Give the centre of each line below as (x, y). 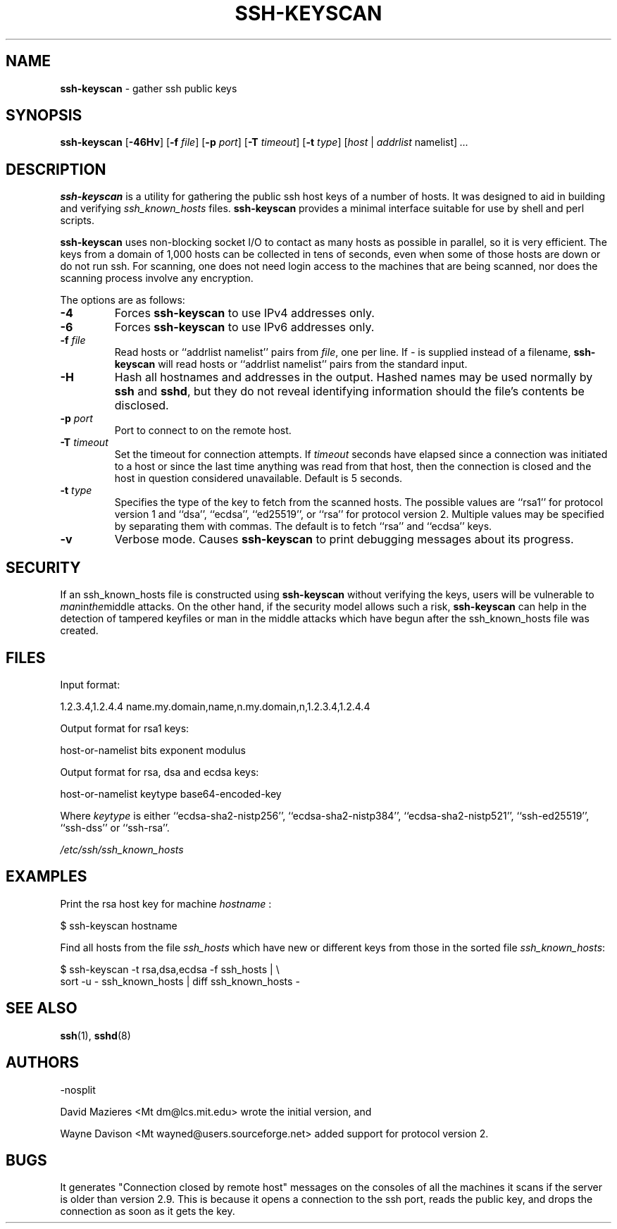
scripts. (77, 221)
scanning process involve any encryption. (157, 278)
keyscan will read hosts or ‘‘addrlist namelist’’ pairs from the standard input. (291, 364)
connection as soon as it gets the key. (148, 1211)
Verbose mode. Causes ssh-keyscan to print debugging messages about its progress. (344, 539)
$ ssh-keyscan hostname (119, 925)
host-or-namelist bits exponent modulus (153, 750)
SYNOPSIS (44, 116)
